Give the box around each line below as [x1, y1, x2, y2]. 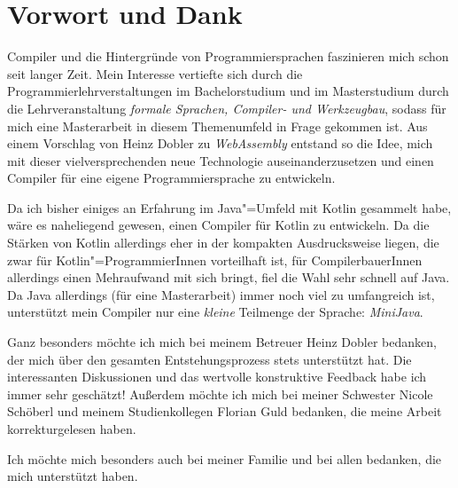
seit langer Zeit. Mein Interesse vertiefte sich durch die [7, 64, 303, 83]
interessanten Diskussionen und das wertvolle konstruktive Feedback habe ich [7, 367, 427, 386]
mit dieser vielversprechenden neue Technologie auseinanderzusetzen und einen [7, 151, 434, 169]
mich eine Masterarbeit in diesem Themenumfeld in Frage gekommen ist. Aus [7, 116, 428, 135]
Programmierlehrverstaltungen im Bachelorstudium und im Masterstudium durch [7, 82, 449, 100]
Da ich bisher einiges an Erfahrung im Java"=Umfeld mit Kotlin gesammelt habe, [7, 198, 452, 216]
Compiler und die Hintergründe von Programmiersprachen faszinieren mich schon [7, 47, 449, 66]
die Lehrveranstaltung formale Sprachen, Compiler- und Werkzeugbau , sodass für [7, 98, 446, 117]
